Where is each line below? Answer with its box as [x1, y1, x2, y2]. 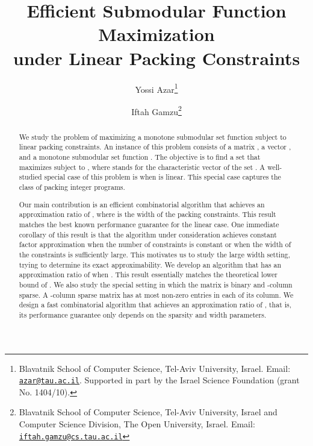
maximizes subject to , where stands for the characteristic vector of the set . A [19, 162, 265, 172]
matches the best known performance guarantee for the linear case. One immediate [19, 219, 279, 229]
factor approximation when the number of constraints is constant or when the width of [19, 239, 291, 250]
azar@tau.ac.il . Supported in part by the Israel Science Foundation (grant [19, 374, 300, 386]
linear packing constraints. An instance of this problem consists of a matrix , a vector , [19, 142, 291, 152]
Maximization [98, 22, 215, 46]
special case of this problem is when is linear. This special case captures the [44, 172, 281, 182]
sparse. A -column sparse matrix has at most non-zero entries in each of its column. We [19, 289, 294, 300]
